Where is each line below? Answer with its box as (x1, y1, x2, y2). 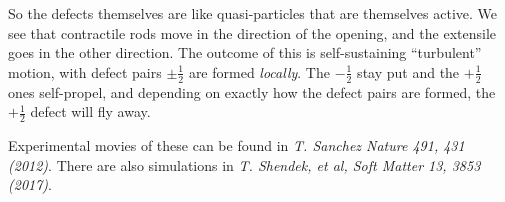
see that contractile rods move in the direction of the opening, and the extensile (8, 22, 496, 43)
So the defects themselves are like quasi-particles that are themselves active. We (8, 3, 498, 23)
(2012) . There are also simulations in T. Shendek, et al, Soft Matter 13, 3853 (8, 154, 481, 175)
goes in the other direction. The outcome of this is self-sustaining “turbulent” (8, 42, 482, 63)
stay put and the (357, 61, 460, 82)
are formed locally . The (188, 61, 330, 82)
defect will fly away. (30, 101, 151, 122)
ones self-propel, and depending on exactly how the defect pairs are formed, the (8, 81, 496, 102)
